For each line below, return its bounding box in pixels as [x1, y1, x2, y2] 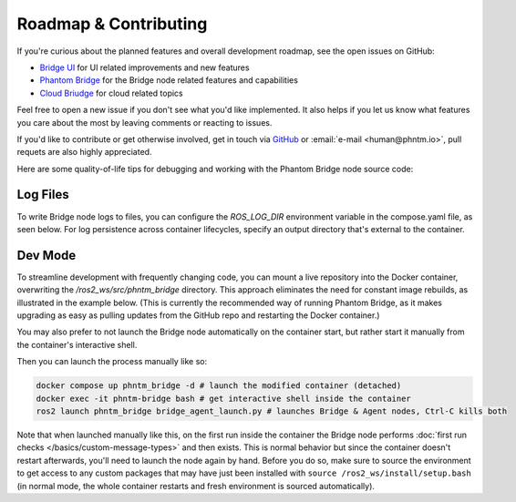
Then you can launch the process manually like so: [16, 356, 208, 367]
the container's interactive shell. [16, 339, 138, 350]
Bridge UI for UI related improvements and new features [39, 62, 250, 73]
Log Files [16, 187, 69, 202]
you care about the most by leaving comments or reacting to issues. [16, 117, 273, 128]
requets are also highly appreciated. [16, 147, 152, 158]
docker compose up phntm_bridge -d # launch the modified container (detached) [36, 381, 402, 391]
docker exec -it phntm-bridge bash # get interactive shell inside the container [36, 393, 412, 404]
